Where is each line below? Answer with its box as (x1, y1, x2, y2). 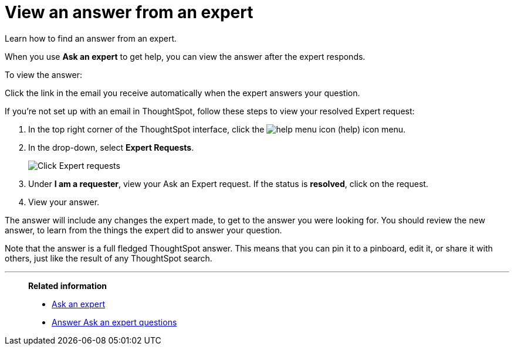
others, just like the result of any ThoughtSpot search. (5, 253, 212, 263)
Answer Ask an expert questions (52, 317, 177, 327)
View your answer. (28, 196, 100, 207)
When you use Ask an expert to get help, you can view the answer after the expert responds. (5, 51, 366, 62)
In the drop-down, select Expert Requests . (28, 142, 194, 152)
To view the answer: (5, 69, 82, 80)
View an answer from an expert (5, 2, 253, 22)
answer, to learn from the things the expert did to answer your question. (5, 225, 282, 235)
